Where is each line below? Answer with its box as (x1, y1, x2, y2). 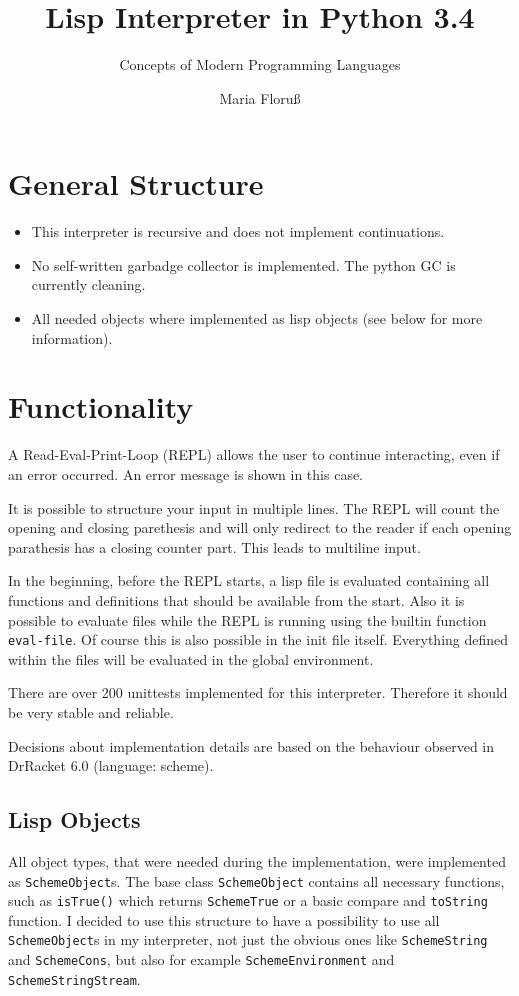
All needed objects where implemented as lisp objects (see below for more (31, 308, 483, 329)
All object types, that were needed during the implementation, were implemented (8, 850, 506, 871)
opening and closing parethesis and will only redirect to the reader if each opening (8, 517, 512, 538)
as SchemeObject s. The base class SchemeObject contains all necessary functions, (8, 870, 505, 891)
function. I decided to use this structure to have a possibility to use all (8, 909, 440, 930)
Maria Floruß (219, 87, 301, 108)
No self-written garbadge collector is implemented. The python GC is (31, 254, 456, 275)
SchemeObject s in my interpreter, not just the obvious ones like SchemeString (8, 929, 488, 950)
